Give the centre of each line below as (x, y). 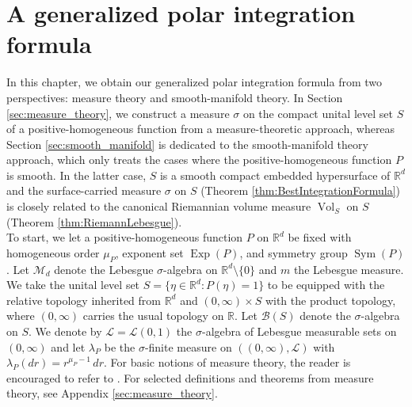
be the (120, 346)
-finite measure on (188, 346)
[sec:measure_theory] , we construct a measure (118, 113)
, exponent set (149, 252)
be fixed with (320, 237)
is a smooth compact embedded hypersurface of (275, 175)
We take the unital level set (73, 285)
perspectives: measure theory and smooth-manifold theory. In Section (175, 97)
